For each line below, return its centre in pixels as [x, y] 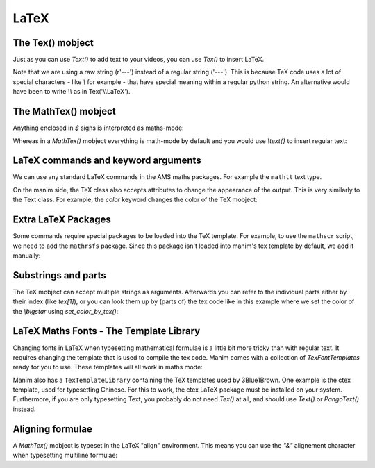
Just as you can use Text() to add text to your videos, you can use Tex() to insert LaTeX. [139, 60]
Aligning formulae [53, 429]
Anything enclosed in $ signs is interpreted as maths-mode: [98, 128]
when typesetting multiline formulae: [65, 456]
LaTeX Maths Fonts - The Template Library [107, 331]
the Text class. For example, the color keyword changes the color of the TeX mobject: [135, 200]
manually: [27, 255]
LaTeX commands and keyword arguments [107, 161]
